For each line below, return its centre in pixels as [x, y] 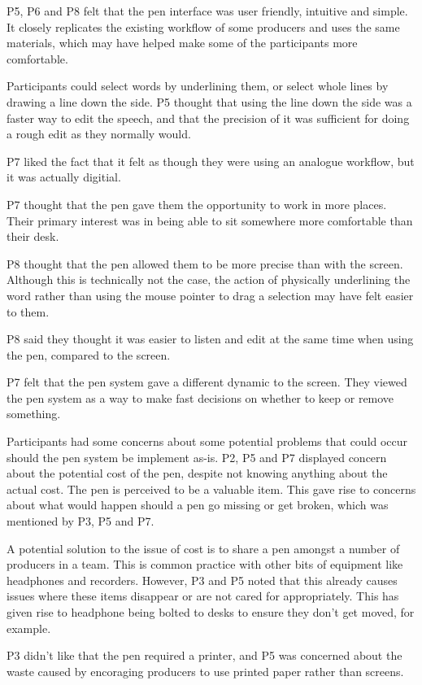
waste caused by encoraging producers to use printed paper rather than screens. [205, 671]
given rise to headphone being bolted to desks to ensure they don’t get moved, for [211, 612]
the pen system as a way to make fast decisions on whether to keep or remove [200, 397]
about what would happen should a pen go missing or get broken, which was [198, 505]
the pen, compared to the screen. [89, 354]
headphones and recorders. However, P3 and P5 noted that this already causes [202, 580]
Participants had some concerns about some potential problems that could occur [207, 441]
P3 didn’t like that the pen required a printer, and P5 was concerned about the [204, 655]
